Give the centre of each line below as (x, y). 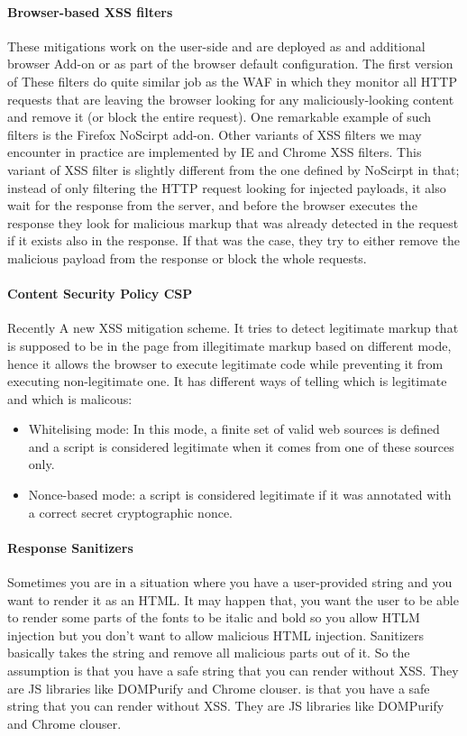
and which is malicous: (70, 398)
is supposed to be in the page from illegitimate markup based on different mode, (229, 345)
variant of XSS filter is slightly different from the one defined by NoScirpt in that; (233, 169)
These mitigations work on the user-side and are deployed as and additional (216, 46)
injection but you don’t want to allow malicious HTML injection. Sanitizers (216, 635)
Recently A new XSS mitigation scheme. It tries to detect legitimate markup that (233, 328)
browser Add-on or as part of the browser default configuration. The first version (230, 64)
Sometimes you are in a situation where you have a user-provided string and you (230, 582)
